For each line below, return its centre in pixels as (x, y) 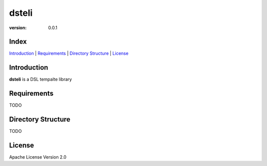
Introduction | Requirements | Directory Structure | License (69, 53)
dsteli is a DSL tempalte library (41, 80)
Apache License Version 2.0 (38, 157)
